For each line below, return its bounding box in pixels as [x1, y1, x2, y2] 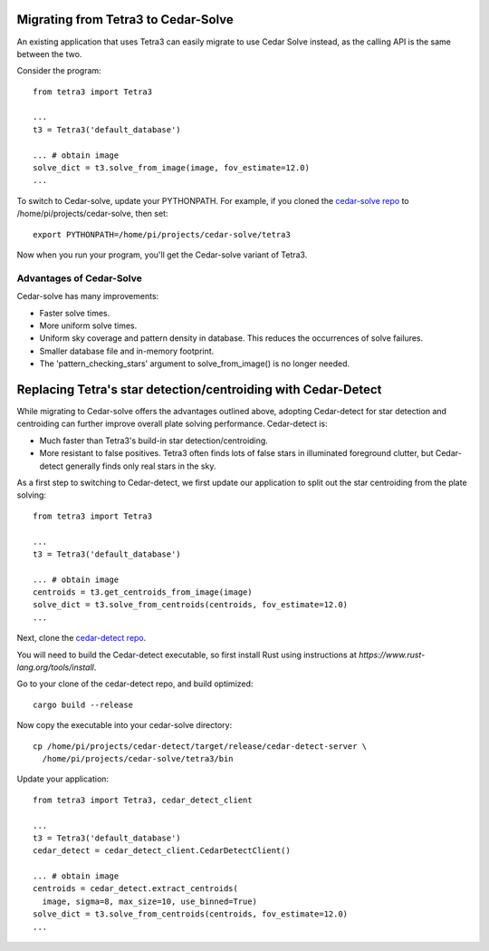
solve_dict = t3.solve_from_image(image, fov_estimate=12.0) [33, 163, 310, 173]
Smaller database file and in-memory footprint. [39, 345, 215, 356]
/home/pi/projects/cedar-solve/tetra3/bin [42, 753, 235, 763]
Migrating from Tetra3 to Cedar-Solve [16, 12, 235, 27]
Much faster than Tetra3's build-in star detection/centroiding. [39, 435, 269, 446]
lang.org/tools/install [16, 662, 94, 673]
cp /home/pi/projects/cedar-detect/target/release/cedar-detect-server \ [33, 741, 368, 752]
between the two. [16, 48, 82, 59]
